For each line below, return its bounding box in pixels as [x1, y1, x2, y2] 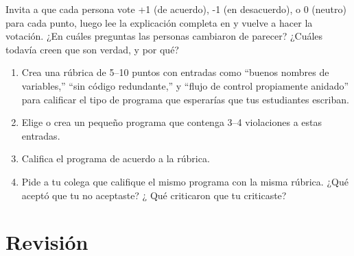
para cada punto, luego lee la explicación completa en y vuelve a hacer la [5, 15, 313, 29]
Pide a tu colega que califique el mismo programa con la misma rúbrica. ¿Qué [21, 174, 349, 188]
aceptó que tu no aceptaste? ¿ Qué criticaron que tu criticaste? [21, 188, 287, 202]
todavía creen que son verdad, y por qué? [5, 42, 179, 56]
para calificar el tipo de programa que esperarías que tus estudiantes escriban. [21, 92, 349, 106]
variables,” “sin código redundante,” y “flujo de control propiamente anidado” [21, 78, 349, 92]
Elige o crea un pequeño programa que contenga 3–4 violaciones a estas [21, 115, 322, 129]
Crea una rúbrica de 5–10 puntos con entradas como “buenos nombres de [21, 65, 329, 79]
